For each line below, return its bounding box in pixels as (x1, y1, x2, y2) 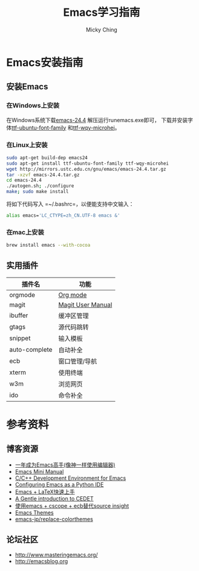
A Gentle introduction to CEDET (15, 494, 94, 502)
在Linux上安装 (6, 140, 48, 149)
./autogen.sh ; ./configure (6, 183, 74, 189)
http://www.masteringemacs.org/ (15, 551, 98, 558)
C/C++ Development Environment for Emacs (15, 474, 126, 482)
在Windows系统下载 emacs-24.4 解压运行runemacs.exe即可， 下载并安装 (6, 116, 188, 123)
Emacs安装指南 (6, 55, 83, 69)
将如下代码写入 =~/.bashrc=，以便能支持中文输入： (6, 200, 134, 208)
